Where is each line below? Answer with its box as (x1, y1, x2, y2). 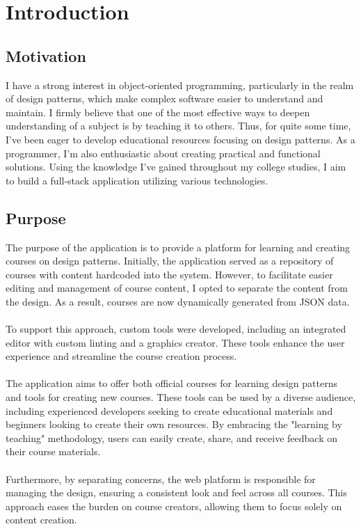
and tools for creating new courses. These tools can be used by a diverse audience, (6, 390, 356, 404)
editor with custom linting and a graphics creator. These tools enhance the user (6, 335, 345, 349)
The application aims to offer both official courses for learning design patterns (6, 376, 337, 390)
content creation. (6, 512, 77, 527)
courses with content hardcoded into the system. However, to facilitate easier (6, 267, 333, 281)
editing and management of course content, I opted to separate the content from (6, 281, 348, 295)
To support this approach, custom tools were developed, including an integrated (6, 322, 346, 336)
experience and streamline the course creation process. (6, 349, 237, 363)
